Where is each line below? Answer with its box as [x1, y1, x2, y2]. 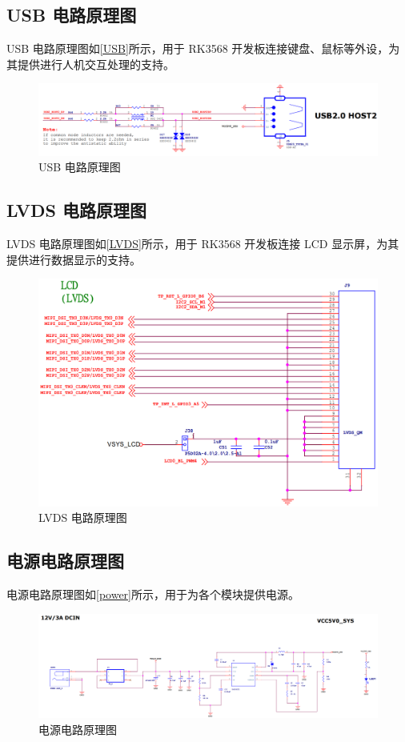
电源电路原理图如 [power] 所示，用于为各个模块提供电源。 [6, 586, 299, 603]
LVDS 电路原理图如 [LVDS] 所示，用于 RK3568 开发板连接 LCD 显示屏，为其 [6, 235, 399, 252]
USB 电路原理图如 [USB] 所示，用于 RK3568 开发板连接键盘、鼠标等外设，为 [6, 40, 400, 57]
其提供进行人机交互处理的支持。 [6, 55, 174, 72]
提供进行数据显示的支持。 [6, 251, 141, 267]
